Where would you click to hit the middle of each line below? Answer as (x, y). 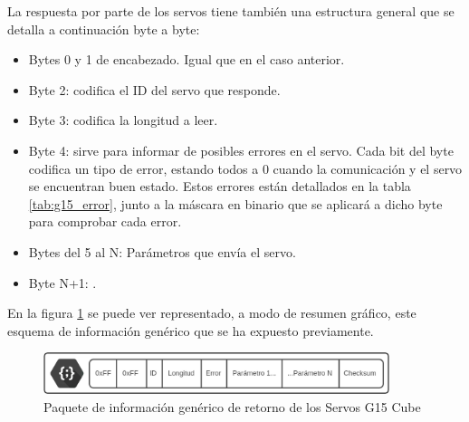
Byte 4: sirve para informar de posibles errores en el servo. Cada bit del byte (241, 150)
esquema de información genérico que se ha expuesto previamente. (191, 330)
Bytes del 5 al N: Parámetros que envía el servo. (162, 251)
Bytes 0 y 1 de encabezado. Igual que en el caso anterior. (187, 59)
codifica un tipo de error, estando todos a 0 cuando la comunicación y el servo (245, 168)
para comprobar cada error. (105, 221)
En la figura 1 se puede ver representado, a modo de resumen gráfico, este (212, 313)
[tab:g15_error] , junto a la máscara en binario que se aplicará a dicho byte (235, 203)
